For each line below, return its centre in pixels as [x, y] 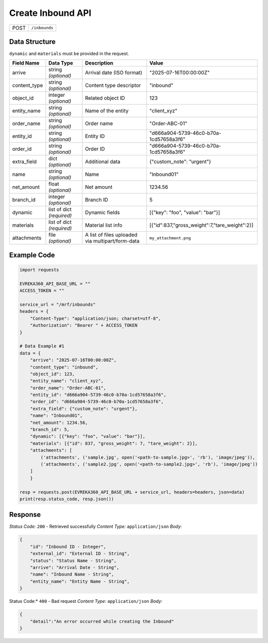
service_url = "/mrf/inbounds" [58, 305]
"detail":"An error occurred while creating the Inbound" [102, 621]
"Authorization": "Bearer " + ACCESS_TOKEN [84, 325]
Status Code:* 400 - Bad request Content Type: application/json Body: [86, 601]
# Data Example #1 [42, 346]
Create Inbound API [50, 13]
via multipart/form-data [112, 241]
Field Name [26, 63]
